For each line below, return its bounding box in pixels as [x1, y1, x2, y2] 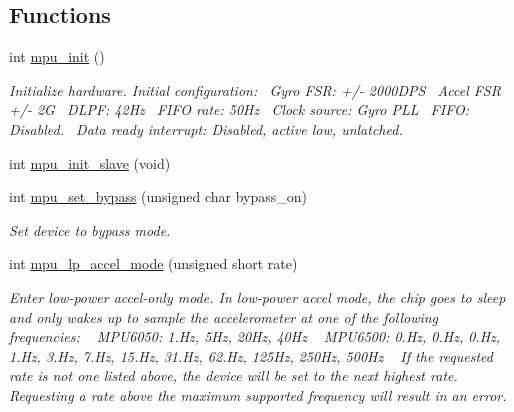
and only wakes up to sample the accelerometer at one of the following [9, 306, 439, 327]
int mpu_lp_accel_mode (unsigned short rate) [9, 253, 298, 274]
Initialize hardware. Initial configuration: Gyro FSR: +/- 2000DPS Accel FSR [9, 79, 501, 100]
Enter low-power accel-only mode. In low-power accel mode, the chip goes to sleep [9, 286, 506, 307]
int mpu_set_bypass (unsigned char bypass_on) [9, 186, 308, 207]
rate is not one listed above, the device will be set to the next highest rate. [9, 365, 458, 386]
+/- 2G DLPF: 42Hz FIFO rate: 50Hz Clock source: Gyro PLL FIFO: [9, 99, 469, 120]
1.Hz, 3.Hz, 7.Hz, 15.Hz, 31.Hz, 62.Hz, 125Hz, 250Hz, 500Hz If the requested [9, 345, 493, 366]
